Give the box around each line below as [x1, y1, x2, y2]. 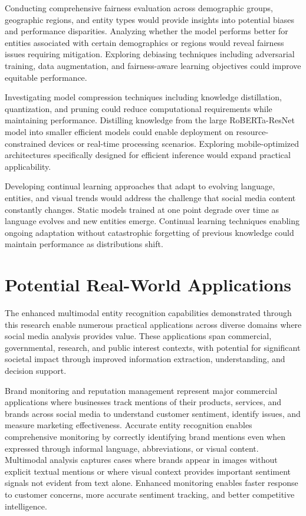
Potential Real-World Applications [5, 272, 292, 297]
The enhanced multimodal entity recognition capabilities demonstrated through [5, 307, 292, 318]
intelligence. [5, 499, 47, 512]
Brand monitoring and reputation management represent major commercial [5, 384, 278, 396]
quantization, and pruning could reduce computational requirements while [5, 102, 272, 114]
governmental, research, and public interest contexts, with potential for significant [5, 341, 301, 353]
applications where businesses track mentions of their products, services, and [5, 396, 282, 408]
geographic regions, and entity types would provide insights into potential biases [5, 13, 294, 25]
